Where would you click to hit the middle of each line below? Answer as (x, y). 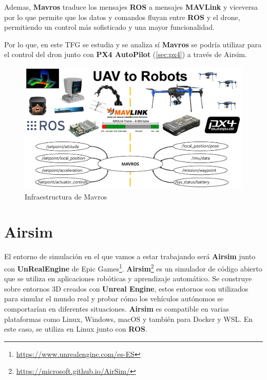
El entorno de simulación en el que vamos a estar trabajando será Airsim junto (130, 256)
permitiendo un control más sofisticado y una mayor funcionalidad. (109, 27)
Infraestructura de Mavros (66, 196)
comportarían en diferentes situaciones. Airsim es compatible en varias (117, 308)
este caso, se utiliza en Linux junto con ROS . (76, 329)
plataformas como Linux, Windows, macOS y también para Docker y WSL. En (129, 319)
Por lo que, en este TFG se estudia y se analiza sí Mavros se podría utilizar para (133, 44)
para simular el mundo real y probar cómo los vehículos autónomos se (114, 298)
